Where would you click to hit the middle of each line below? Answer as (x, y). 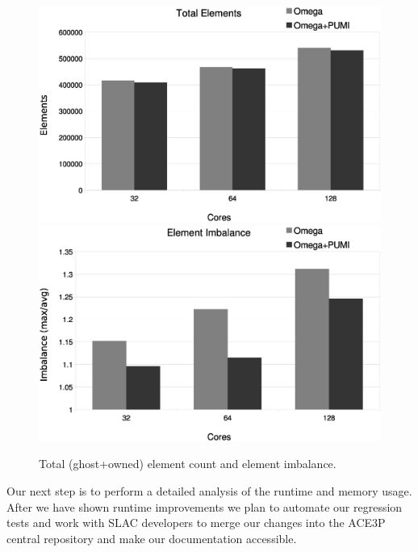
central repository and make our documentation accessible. (152, 538)
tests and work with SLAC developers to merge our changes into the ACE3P (196, 523)
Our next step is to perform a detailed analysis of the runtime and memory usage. (209, 490)
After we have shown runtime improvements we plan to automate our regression (205, 506)
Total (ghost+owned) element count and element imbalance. (188, 464)
